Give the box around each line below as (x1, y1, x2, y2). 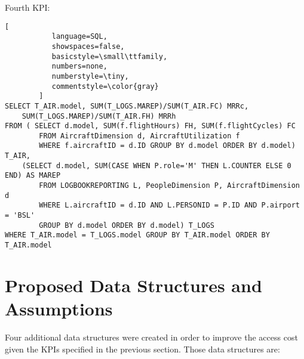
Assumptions (5, 296, 113, 321)
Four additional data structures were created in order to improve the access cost (5, 331, 298, 343)
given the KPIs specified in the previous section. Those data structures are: (5, 342, 280, 355)
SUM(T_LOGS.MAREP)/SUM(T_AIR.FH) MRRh (22, 112, 176, 120)
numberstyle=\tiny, (51, 72, 129, 81)
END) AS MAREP (5, 171, 61, 180)
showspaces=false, (51, 42, 125, 51)
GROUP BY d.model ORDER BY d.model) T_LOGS (39, 221, 214, 230)
